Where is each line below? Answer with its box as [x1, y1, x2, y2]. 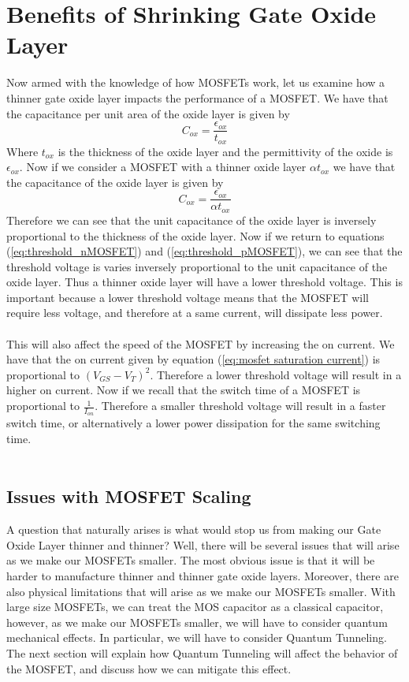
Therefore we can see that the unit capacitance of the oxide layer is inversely [6, 211, 377, 228]
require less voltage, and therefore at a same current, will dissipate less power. [6, 304, 383, 321]
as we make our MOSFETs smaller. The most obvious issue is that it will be [6, 552, 375, 568]
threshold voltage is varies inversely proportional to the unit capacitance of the [6, 258, 388, 274]
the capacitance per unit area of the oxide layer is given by [6, 105, 290, 121]
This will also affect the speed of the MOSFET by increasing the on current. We [6, 335, 395, 352]
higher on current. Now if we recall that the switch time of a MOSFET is [6, 382, 361, 398]
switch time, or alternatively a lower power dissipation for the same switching [6, 415, 381, 431]
